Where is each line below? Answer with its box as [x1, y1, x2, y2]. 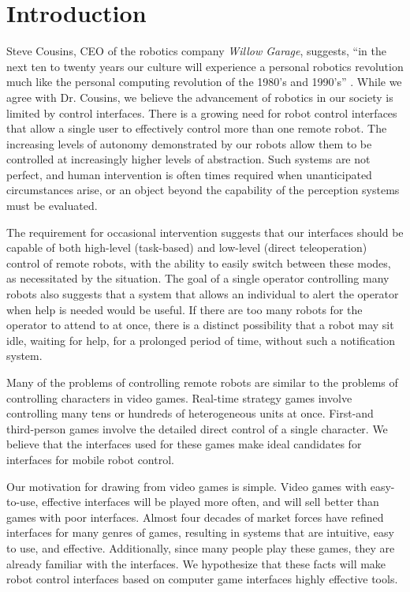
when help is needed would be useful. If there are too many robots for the [6, 301, 363, 317]
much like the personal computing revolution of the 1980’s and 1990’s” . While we [6, 73, 402, 90]
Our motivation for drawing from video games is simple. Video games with [6, 478, 367, 494]
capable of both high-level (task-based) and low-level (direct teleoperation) [6, 239, 367, 256]
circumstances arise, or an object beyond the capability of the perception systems [6, 182, 400, 198]
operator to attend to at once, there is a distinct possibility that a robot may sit [6, 317, 394, 333]
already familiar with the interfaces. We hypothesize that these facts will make [6, 555, 386, 571]
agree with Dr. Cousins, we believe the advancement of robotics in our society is [6, 88, 393, 105]
